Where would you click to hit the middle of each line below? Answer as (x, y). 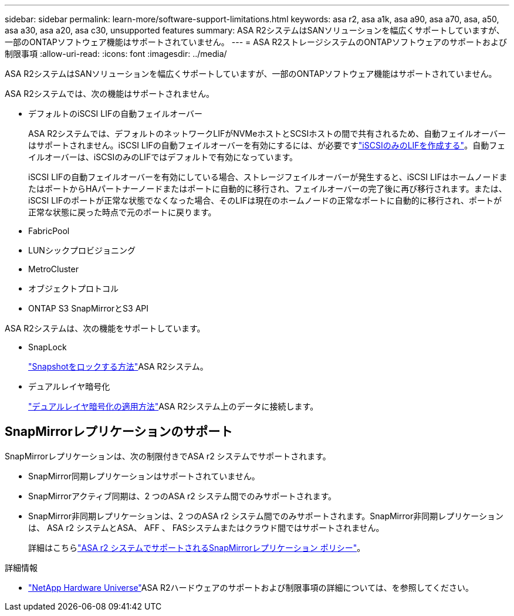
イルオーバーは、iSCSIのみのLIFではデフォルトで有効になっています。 (163, 157)
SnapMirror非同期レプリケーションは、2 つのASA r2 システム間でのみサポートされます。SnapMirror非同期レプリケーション (266, 516)
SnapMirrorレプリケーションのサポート (119, 432)
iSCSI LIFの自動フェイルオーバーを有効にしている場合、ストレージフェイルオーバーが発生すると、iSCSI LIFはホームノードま (268, 177)
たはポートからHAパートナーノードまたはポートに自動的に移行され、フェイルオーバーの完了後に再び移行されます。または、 (268, 189)
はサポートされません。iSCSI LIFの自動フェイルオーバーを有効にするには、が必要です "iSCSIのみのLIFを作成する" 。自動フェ (267, 145)
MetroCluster (53, 269)
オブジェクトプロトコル (73, 288)
